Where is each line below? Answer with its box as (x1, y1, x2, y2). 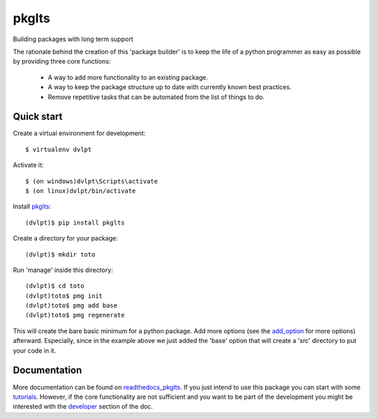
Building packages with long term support (13, 35, 133, 43)
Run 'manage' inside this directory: (13, 266, 113, 274)
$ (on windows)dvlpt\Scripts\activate (25, 177, 158, 185)
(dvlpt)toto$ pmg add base (25, 302, 118, 310)
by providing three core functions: (13, 57, 111, 66)
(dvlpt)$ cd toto (25, 282, 84, 290)
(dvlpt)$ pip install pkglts (25, 218, 125, 227)
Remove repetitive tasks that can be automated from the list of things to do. (47, 93, 265, 101)
